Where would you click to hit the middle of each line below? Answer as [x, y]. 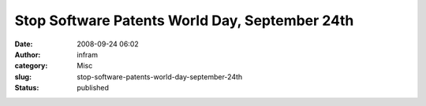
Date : [24, 44]
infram [88, 54]
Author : [28, 54]
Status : [27, 88]
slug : [23, 77]
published [93, 88]
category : [31, 66]
